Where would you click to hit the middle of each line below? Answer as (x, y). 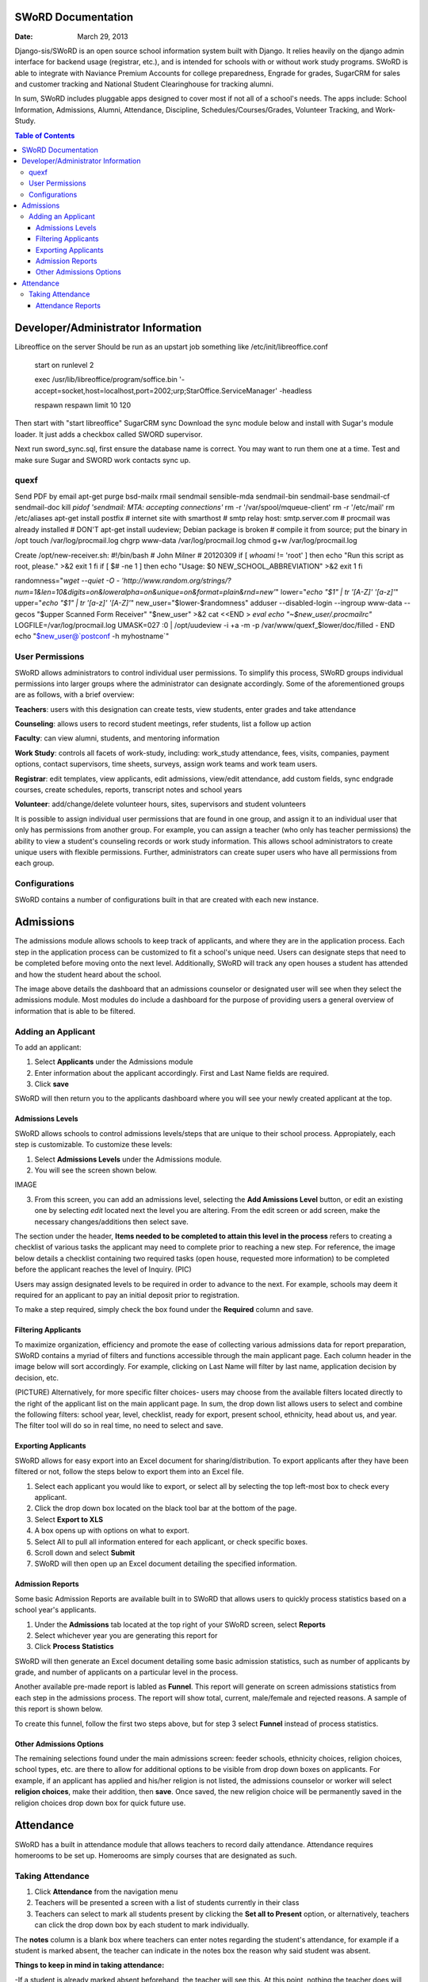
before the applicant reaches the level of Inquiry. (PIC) (103, 1269)
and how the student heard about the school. (88, 974)
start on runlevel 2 (64, 365)
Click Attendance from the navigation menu (106, 1892)
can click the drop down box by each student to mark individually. (142, 1925)
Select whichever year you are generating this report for (126, 1635)
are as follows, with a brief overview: (75, 694)
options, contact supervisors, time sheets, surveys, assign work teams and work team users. (166, 764)
